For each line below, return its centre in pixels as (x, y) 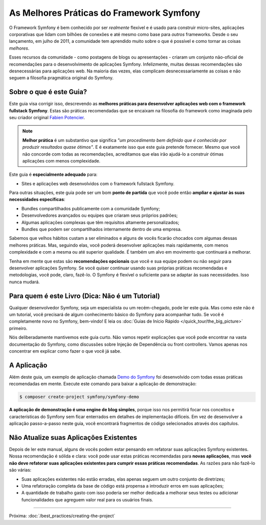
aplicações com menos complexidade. (61, 161)
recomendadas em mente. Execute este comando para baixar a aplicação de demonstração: (103, 384)
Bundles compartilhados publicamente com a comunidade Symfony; (91, 208)
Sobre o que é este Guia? (48, 92)
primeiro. (18, 328)
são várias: (20, 470)
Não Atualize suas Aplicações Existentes (73, 438)
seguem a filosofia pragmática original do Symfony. (61, 78)
